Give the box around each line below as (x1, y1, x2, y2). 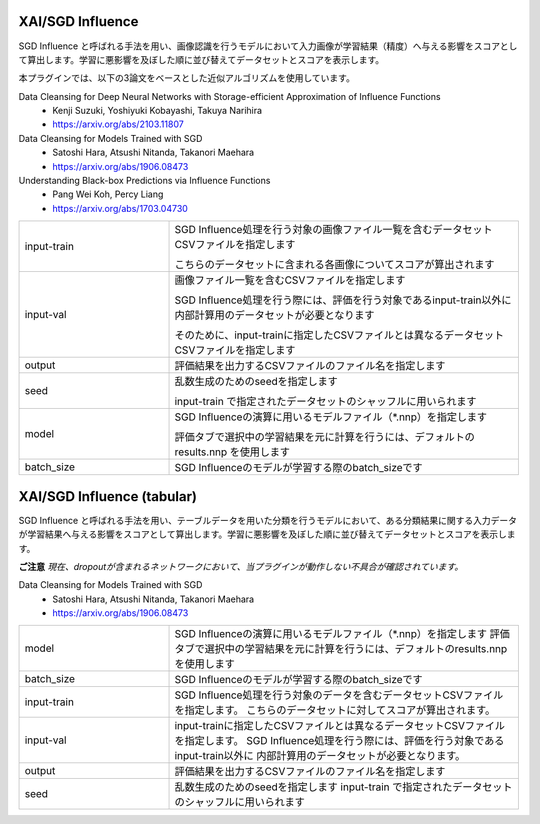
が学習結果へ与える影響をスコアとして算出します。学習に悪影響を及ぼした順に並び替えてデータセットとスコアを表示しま (18, 528, 516, 540)
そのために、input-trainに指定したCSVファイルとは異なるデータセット (174, 328, 505, 342)
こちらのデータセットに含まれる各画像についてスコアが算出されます (174, 258, 495, 272)
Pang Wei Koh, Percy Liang (52, 188, 164, 200)
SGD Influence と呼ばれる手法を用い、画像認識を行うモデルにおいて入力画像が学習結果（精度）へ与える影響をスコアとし (18, 40, 518, 52)
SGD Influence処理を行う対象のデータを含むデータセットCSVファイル (174, 688, 504, 702)
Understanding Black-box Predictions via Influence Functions (18, 175, 271, 187)
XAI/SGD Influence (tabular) (18, 488, 197, 505)
